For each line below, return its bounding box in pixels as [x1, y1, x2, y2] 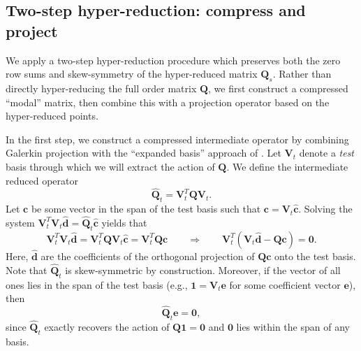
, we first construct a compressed [208, 80, 348, 95]
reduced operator [6, 173, 78, 187]
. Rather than [272, 66, 332, 81]
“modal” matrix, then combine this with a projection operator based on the [6, 94, 330, 109]
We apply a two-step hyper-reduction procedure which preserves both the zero [6, 52, 341, 67]
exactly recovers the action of [44, 320, 170, 334]
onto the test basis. [274, 248, 356, 263]
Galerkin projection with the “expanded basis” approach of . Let [6, 145, 281, 160]
